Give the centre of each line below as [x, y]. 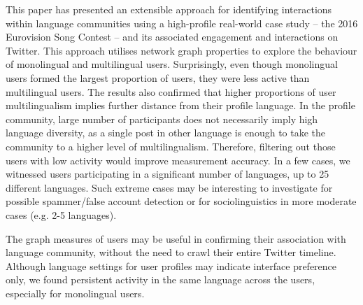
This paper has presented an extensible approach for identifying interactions [169, 9]
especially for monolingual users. [75, 293]
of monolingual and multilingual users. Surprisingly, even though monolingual [172, 64]
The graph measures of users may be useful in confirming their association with [176, 238]
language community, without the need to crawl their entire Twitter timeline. [171, 252]
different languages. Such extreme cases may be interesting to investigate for [169, 187]
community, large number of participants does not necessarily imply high [162, 119]
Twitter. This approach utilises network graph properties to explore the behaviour [181, 50]
